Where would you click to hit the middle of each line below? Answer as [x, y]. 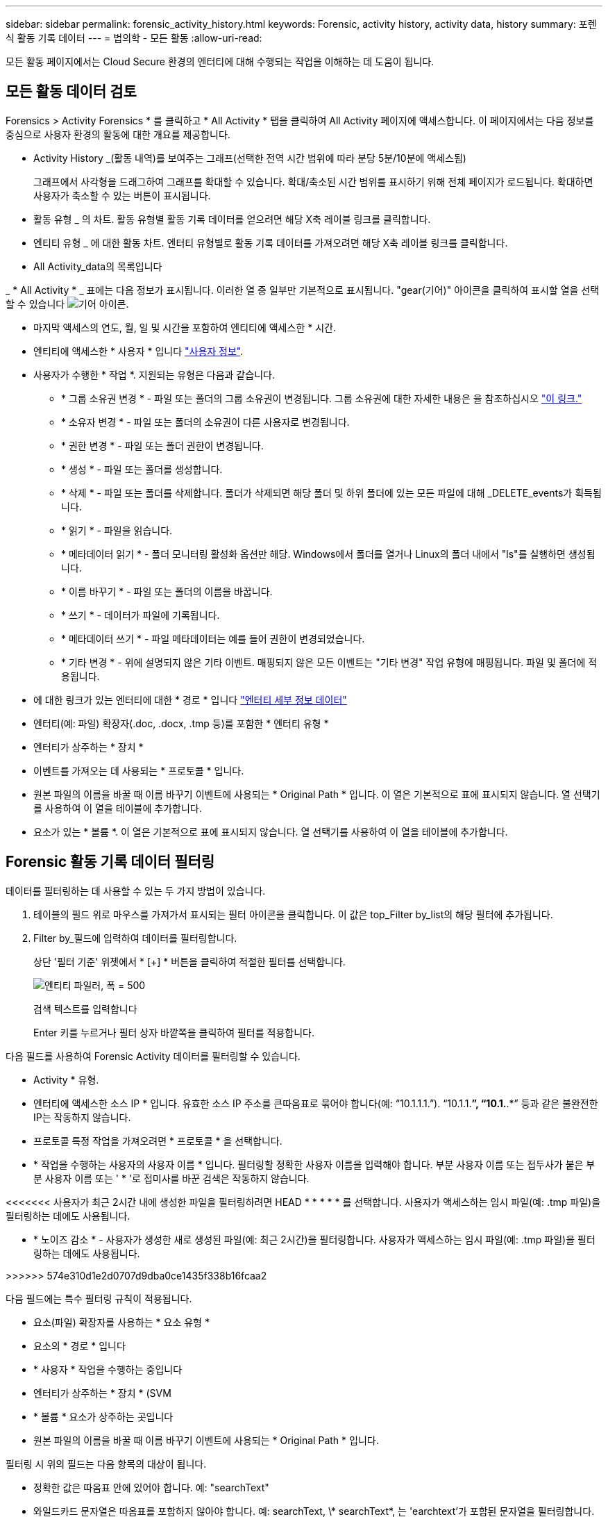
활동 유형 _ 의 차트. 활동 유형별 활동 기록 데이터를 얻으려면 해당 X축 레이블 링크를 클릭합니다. [232, 219]
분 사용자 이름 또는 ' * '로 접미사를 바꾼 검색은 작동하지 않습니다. [171, 1178]
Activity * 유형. [66, 1079]
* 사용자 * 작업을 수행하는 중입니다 [108, 1369]
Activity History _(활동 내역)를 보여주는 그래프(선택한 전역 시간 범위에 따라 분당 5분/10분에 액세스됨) [250, 158]
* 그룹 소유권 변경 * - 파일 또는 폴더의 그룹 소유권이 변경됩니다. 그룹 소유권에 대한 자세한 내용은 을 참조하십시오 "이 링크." [322, 398]
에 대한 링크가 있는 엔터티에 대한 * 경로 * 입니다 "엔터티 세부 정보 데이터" [190, 699]
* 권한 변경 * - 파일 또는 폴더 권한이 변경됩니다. [162, 445]
